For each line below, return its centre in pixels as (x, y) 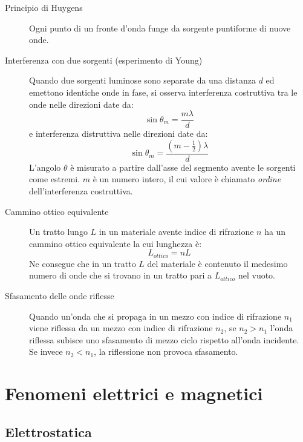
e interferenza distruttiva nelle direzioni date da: (119, 134)
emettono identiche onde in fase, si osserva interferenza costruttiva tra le (163, 92)
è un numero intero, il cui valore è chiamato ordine (187, 179)
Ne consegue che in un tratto (83, 263)
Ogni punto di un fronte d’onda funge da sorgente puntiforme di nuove (160, 28)
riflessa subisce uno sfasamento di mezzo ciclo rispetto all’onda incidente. (164, 339)
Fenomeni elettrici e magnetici (134, 393)
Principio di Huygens (44, 7)
